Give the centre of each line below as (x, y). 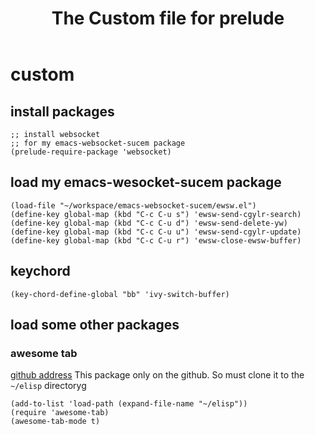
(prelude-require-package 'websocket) (91, 152)
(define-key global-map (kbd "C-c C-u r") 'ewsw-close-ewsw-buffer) (156, 240)
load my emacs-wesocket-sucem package (146, 182)
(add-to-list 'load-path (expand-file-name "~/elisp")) (129, 404)
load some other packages (95, 325)
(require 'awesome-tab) (60, 413)
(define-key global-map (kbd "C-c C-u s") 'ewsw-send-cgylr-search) (156, 214)
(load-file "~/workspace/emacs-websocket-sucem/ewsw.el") (133, 205)
